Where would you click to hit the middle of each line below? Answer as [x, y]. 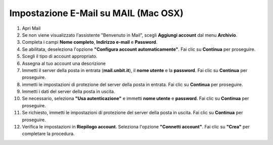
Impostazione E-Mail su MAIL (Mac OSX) [97, 13]
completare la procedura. [48, 134]
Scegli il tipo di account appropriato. [60, 56]
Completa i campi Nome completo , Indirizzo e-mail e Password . [90, 42]
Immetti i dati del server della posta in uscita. [69, 92]
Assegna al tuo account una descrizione [64, 63]
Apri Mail [31, 28]
